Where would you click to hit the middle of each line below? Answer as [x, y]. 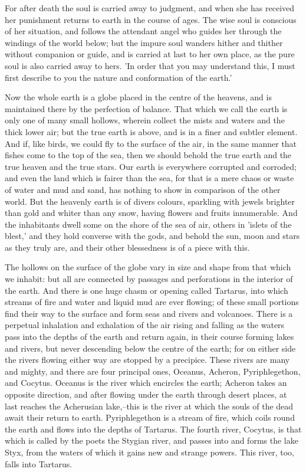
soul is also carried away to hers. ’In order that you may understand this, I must [150, 65]
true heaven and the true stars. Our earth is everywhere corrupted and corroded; [151, 166]
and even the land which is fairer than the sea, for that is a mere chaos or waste [149, 178]
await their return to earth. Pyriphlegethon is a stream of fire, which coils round [150, 417]
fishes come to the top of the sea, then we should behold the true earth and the [148, 155]
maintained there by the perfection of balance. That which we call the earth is [146, 108]
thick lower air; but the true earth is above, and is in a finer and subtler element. [151, 131]
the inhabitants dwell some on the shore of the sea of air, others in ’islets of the [148, 224]
